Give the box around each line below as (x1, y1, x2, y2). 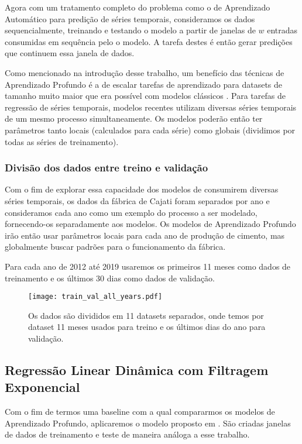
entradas (267, 24, 298, 36)
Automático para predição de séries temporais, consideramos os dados (5, 12, 255, 25)
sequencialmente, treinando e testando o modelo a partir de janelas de (5, 24, 256, 36)
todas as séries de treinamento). (5, 135, 119, 147)
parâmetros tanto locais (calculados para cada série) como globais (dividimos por (5, 123, 296, 136)
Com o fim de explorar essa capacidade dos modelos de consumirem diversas (5, 183, 279, 195)
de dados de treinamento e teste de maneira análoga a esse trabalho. (5, 428, 250, 440)
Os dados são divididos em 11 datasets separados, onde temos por (28, 309, 264, 321)
